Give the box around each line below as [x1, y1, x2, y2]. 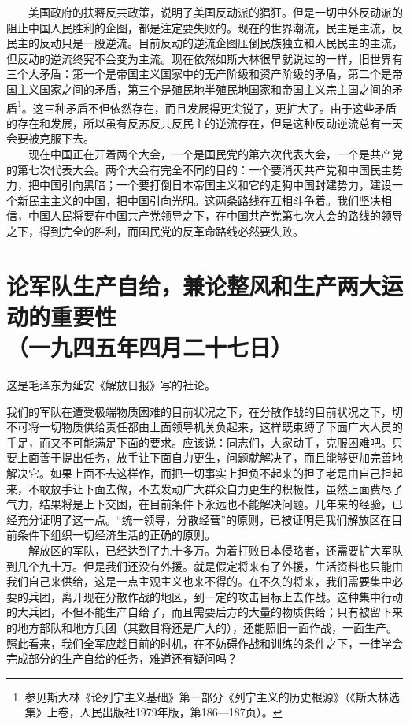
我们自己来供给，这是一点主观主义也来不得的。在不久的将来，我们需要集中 [6, 573, 392, 589]
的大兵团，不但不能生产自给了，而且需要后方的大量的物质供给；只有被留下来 [6, 604, 403, 620]
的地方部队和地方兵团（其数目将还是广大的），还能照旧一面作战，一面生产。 [6, 619, 397, 635]
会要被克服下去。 [6, 130, 94, 147]
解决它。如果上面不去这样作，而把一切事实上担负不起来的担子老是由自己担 [6, 465, 392, 481]
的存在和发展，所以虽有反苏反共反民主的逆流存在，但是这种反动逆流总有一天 [6, 114, 403, 131]
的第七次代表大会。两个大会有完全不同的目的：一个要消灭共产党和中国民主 [6, 161, 392, 177]
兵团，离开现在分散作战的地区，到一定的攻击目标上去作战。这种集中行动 [28, 588, 403, 604]
